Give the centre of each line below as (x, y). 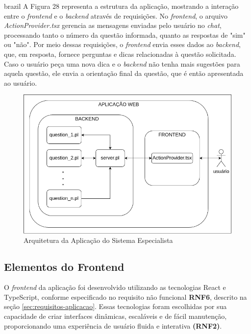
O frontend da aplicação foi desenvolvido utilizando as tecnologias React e (115, 287)
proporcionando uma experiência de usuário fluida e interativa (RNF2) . (113, 325)
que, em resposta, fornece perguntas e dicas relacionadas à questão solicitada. (120, 54)
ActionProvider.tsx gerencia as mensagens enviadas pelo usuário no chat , (113, 25)
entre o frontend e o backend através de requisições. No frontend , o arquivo (116, 15)
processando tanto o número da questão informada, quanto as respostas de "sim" (125, 35)
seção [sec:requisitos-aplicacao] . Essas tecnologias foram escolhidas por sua (115, 306)
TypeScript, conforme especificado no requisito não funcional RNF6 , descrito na (125, 297)
